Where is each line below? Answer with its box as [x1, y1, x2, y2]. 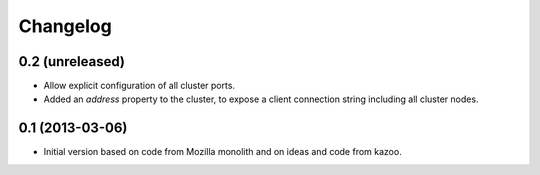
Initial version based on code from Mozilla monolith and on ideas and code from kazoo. [43, 146, 402, 158]
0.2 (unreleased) [18, 53, 125, 70]
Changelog [18, 15, 112, 37]
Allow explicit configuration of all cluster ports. [43, 80, 235, 92]
